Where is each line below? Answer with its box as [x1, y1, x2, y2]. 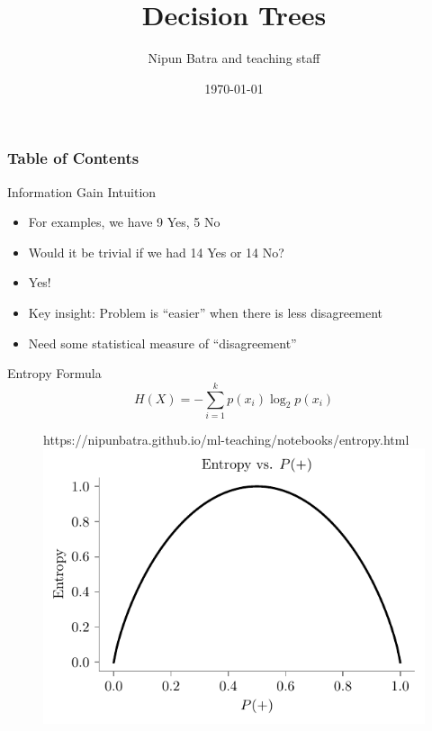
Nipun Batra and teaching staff [148, 49, 320, 68]
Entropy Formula [7, 364, 102, 383]
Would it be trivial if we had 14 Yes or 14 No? [28, 242, 284, 261]
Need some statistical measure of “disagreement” [28, 333, 297, 352]
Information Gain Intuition [7, 182, 157, 201]
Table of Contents [7, 147, 139, 169]
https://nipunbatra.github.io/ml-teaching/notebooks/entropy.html [43, 429, 409, 448]
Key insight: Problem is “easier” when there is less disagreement [28, 302, 383, 321]
